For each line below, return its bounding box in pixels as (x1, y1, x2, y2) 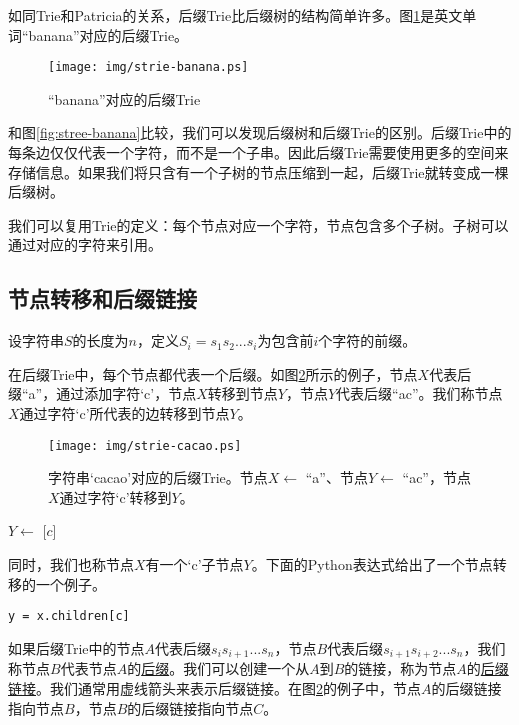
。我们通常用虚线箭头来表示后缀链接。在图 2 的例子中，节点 (36, 677, 421, 698)
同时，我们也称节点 (8, 554, 134, 575)
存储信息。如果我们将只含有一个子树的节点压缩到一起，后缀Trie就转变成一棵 (8, 161, 509, 182)
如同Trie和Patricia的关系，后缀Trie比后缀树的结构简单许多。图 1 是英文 (8, 5, 463, 25)
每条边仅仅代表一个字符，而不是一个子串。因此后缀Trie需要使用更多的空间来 (8, 142, 509, 163)
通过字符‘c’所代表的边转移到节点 (19, 402, 230, 423)
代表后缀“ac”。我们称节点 (336, 383, 503, 404)
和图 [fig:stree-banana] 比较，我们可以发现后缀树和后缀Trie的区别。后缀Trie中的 (8, 122, 512, 143)
